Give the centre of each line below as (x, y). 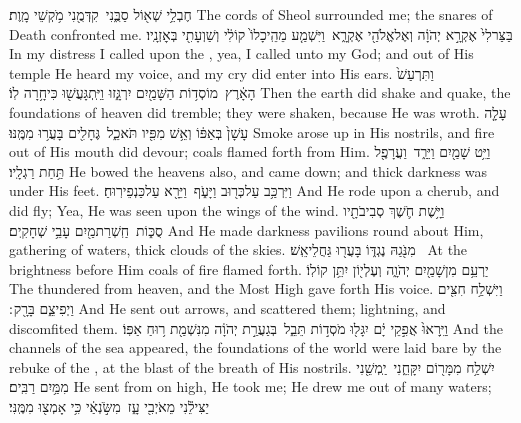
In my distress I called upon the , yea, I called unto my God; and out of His (241, 53)
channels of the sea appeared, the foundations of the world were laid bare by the (255, 347)
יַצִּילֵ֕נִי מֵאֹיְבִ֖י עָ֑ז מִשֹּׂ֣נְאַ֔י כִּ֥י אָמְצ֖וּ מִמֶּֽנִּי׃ (109, 405)
